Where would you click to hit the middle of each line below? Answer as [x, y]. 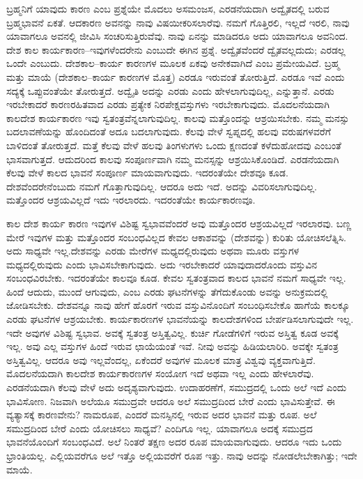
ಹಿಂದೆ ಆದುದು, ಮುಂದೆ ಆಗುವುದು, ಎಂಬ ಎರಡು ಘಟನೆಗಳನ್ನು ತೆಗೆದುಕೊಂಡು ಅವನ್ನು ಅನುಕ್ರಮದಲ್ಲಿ [167, 291]
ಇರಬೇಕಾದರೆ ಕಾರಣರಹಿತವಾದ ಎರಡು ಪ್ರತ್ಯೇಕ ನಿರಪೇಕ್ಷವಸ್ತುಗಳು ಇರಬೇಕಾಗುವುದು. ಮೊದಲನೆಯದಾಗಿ [168, 104]
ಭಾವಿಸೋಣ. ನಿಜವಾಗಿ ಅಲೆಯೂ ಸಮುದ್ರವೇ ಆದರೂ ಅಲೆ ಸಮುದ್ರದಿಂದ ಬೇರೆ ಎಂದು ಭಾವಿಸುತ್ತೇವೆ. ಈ [171, 401]
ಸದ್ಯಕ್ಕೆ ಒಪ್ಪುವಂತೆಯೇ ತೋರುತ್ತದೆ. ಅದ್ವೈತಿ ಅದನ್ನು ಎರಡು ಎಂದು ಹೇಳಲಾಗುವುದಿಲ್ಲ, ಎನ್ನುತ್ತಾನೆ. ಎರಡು [170, 90]
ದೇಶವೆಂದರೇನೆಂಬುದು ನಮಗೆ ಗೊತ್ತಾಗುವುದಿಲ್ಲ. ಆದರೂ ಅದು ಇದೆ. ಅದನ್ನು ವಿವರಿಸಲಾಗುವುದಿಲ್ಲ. [162, 186]
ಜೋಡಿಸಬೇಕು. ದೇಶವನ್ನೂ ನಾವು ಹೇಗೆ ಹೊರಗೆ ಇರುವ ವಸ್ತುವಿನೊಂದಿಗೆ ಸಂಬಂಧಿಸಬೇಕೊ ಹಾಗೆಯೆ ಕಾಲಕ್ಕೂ [178, 305]
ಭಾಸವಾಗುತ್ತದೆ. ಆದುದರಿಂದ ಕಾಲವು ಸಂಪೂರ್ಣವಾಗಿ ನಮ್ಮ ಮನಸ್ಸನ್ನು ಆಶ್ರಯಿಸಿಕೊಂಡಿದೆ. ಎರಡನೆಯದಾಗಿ [173, 159]
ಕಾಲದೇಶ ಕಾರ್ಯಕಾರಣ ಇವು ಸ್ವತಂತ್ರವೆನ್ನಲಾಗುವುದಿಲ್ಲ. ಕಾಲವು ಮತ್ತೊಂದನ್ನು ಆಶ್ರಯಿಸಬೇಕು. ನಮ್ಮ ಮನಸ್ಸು [178, 117]
